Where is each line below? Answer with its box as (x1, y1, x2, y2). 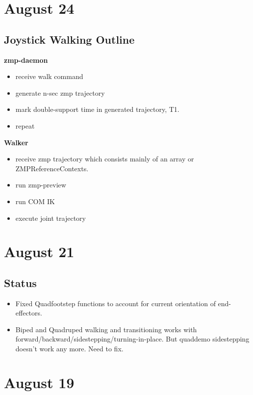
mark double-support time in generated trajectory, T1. (15, 104, 179, 114)
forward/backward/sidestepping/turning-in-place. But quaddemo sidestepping (15, 334, 250, 344)
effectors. (15, 308, 42, 318)
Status (4, 275, 37, 290)
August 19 (4, 372, 75, 392)
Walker (4, 137, 28, 147)
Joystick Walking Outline (4, 31, 135, 47)
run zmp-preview (15, 180, 66, 190)
